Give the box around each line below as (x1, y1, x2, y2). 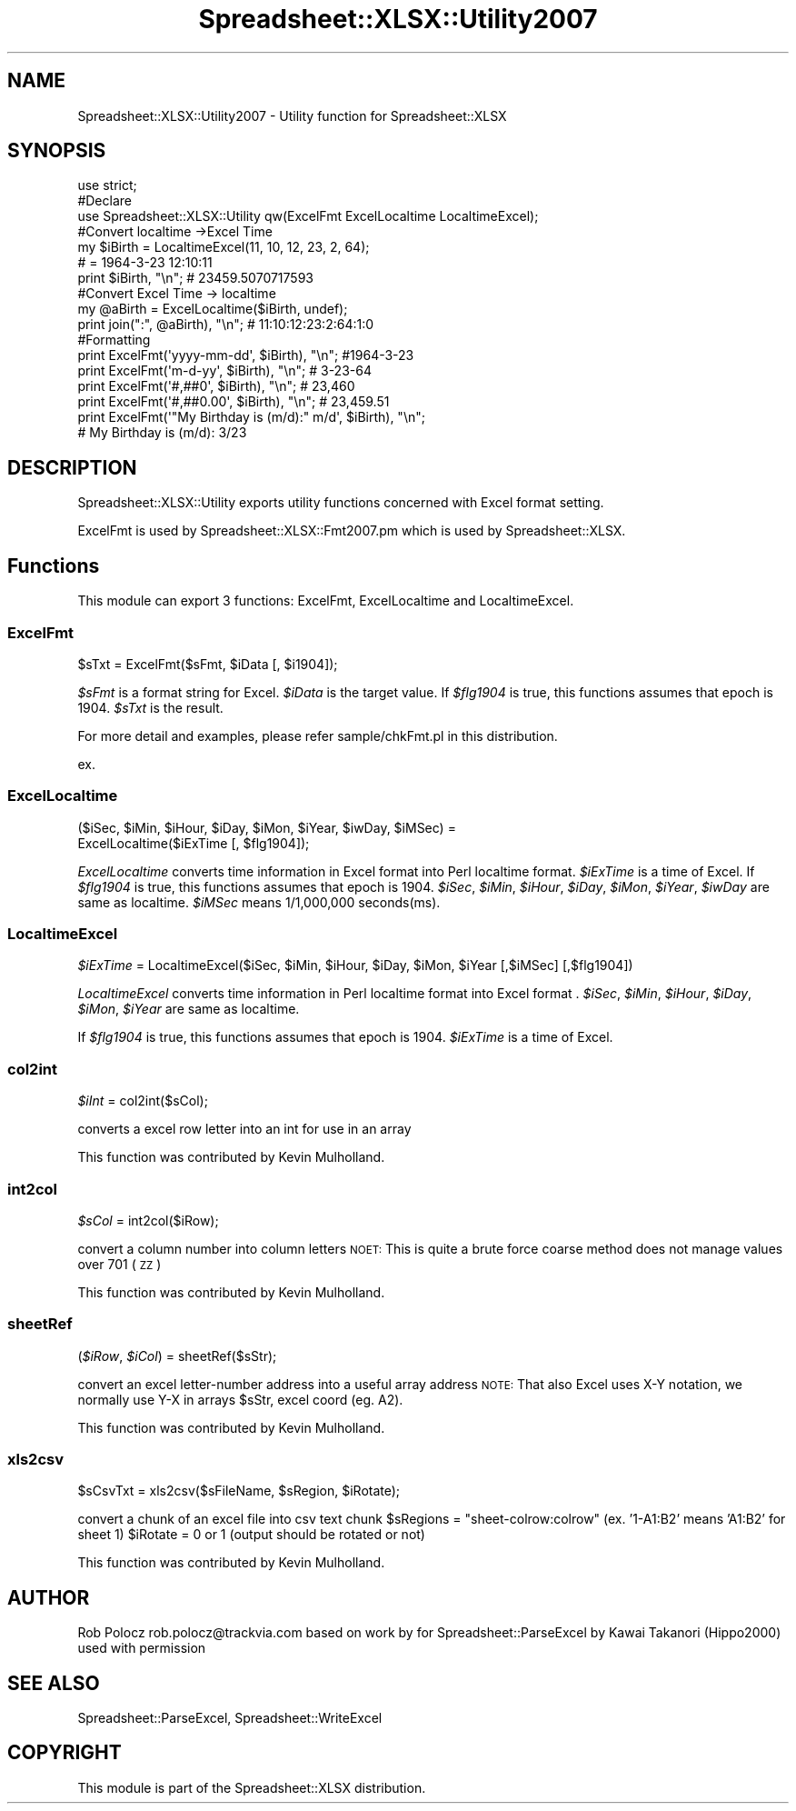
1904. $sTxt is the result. (77, 699, 224, 715)
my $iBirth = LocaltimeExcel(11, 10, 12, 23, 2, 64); (77, 239, 370, 255)
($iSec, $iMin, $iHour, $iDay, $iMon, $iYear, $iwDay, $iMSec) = (77, 819, 456, 835)
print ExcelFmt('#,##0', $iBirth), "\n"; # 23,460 (77, 378, 355, 395)
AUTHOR (7, 1586, 90, 1609)
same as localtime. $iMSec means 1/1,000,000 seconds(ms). (77, 894, 441, 910)
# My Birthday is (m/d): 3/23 (77, 425, 247, 441)
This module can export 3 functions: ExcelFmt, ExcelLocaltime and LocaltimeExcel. (77, 593, 574, 609)
